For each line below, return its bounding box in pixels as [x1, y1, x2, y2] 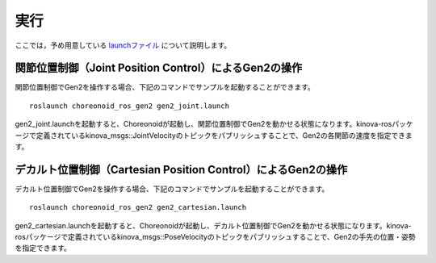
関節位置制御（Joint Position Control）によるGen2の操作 [15, 61, 303, 75]
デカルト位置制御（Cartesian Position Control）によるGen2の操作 [15, 162, 348, 177]
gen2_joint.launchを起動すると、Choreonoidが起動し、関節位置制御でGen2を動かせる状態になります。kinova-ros [15, 119, 392, 129]
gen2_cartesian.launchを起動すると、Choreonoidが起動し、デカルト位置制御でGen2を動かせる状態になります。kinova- [15, 220, 412, 230]
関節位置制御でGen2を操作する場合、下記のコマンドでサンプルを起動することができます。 [15, 82, 315, 92]
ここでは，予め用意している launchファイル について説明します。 [15, 40, 232, 50]
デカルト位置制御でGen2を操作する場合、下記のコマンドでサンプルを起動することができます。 [15, 184, 329, 194]
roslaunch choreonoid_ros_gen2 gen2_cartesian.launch [29, 202, 246, 212]
